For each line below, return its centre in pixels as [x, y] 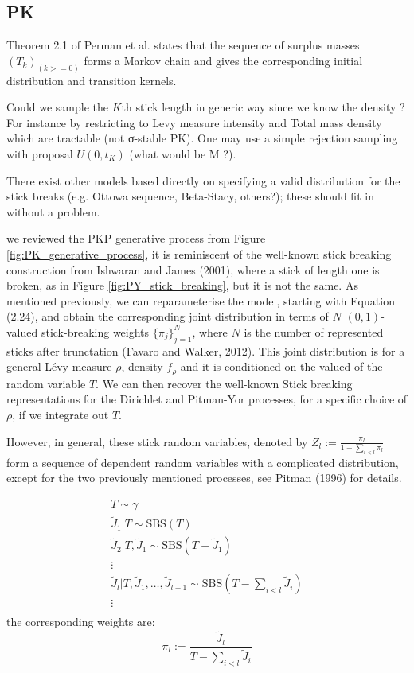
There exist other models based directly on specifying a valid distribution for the [203, 180]
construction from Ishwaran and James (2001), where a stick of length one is [193, 269]
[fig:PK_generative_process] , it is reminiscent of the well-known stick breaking [199, 254]
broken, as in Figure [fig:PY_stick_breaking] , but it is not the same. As [182, 285]
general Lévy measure [59, 366]
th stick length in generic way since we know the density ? [263, 107]
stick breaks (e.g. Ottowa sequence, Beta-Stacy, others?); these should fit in [190, 196]
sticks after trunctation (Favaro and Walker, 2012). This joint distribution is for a [206, 350]
